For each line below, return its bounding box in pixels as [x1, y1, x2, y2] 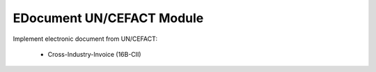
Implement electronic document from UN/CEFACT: [13, 35, 158, 43]
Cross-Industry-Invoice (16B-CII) [47, 50, 142, 58]
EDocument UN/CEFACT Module [13, 10, 204, 26]
